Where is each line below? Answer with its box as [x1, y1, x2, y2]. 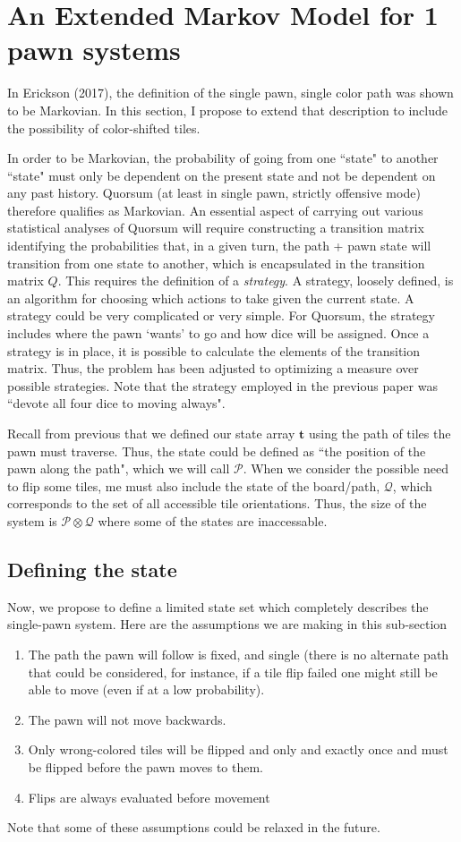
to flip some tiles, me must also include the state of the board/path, [7, 476, 380, 495]
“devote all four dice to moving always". [7, 394, 226, 412]
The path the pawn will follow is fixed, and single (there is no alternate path [28, 644, 449, 663]
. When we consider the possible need [243, 459, 448, 478]
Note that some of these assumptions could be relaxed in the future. [7, 818, 380, 837]
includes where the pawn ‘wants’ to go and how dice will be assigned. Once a [7, 324, 430, 343]
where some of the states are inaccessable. [98, 511, 328, 530]
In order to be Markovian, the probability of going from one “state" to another [7, 149, 439, 167]
